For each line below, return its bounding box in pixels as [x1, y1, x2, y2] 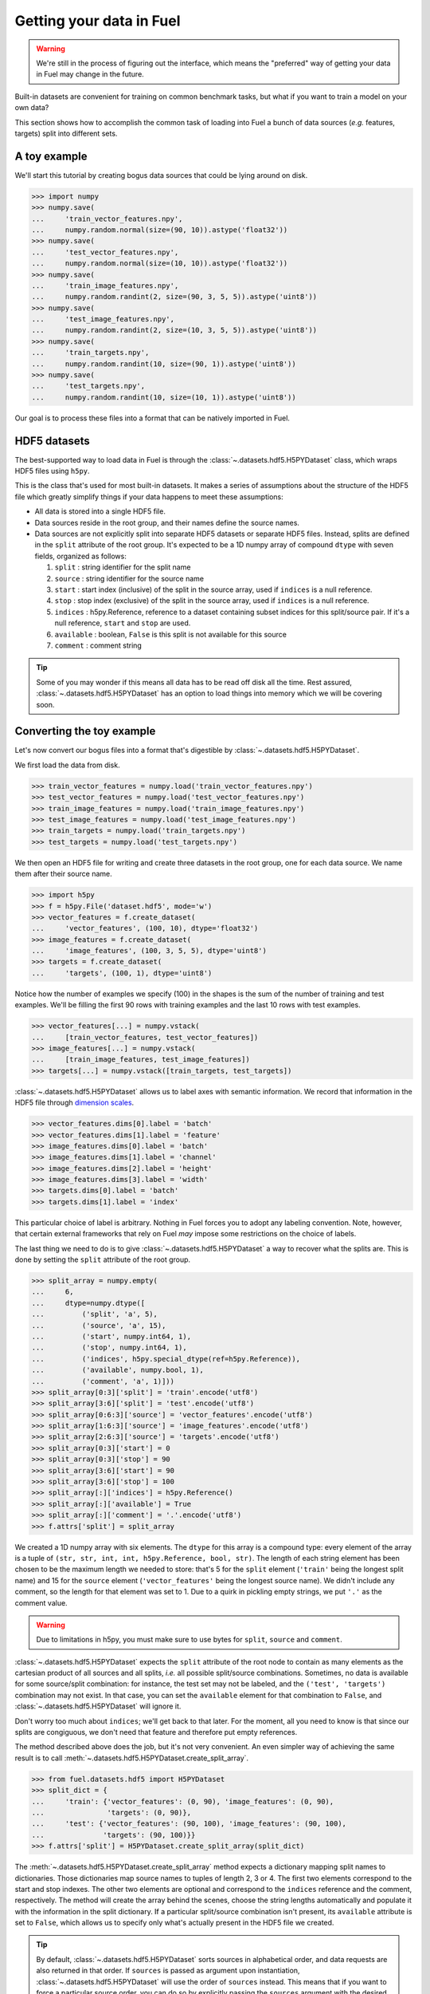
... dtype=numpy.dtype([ [31, 1298, 146, 1307]
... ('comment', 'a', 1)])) [31, 1377, 175, 1385]
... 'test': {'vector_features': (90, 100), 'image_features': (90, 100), [31, 1819, 346, 1828]
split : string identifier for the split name [54, 562, 191, 572]
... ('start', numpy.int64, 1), [31, 1332, 191, 1341]
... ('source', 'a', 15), [31, 1321, 166, 1330]
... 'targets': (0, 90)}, [31, 1807, 191, 1817]
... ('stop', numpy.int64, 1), [31, 1343, 187, 1352]
